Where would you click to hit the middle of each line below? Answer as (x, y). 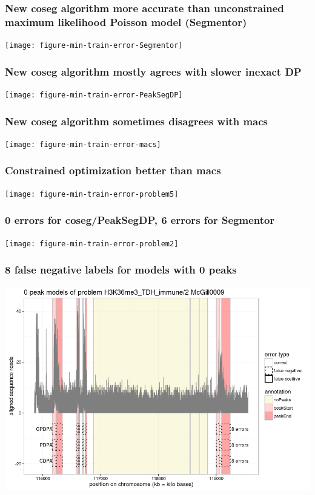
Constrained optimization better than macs (113, 170)
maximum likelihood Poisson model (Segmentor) (126, 21)
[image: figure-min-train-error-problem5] (92, 194)
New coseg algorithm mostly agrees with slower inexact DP (153, 71)
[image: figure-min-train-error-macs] (83, 144)
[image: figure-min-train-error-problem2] (92, 244)
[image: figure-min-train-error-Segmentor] (94, 46)
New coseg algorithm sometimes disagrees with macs (136, 121)
